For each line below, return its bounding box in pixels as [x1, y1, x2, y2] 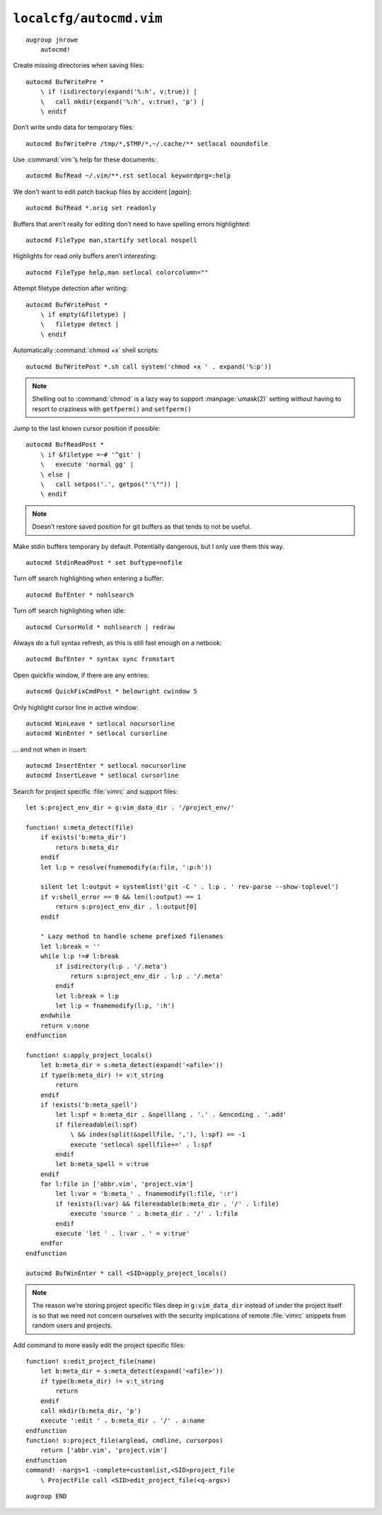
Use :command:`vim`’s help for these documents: [13, 156, 157, 164]
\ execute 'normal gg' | [40, 461, 134, 468]
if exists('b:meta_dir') [40, 834, 127, 841]
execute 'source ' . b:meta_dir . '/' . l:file [70, 1210, 238, 1218]
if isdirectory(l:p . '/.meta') [55, 962, 168, 970]
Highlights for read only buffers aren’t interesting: [13, 252, 157, 260]
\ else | [40, 471, 71, 478]
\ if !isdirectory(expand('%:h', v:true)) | [40, 88, 197, 96]
